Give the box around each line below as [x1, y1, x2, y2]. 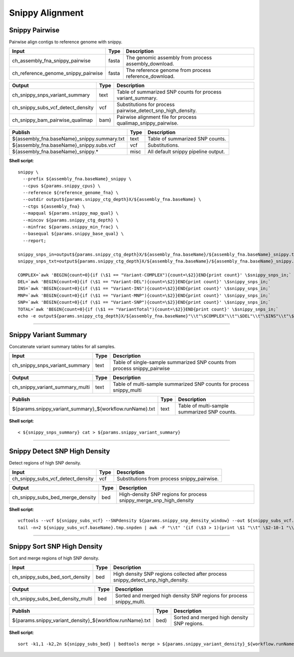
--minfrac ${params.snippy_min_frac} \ [23, 224, 119, 230]
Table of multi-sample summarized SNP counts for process [113, 381, 249, 388]
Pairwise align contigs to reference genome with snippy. [9, 39, 122, 45]
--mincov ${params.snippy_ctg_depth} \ [23, 217, 119, 223]
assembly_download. [125, 60, 174, 67]
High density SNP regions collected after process [113, 571, 227, 578]
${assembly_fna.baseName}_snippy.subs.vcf [12, 142, 116, 149]
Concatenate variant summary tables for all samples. [9, 343, 116, 349]
